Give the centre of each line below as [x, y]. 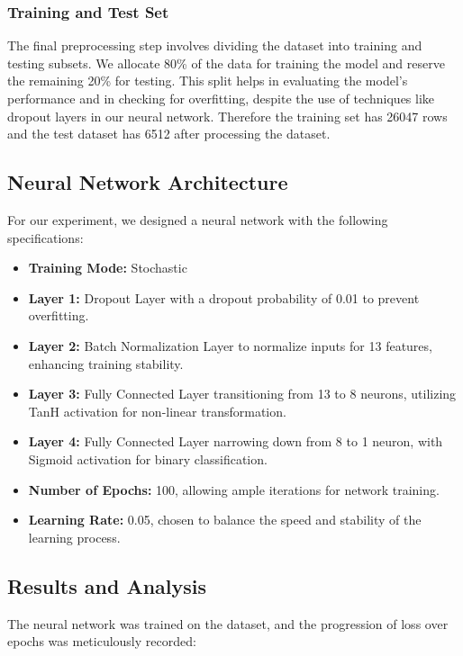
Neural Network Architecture [148, 182]
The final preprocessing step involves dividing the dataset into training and [215, 45]
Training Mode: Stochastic [108, 268]
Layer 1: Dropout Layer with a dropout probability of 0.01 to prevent [224, 297]
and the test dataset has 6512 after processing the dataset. [169, 134]
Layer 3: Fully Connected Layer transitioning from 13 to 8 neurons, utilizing [242, 394]
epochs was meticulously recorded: [102, 641]
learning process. [74, 537]
